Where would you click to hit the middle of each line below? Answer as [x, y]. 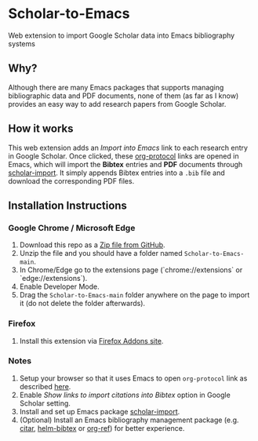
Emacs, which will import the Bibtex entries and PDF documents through [125, 164]
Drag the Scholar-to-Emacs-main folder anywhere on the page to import [134, 295]
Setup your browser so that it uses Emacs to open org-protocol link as [133, 378]
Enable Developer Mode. [59, 286]
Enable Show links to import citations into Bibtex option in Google [125, 395]
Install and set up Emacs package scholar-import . [100, 411]
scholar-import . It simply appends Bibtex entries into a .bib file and [116, 173]
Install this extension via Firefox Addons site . [91, 341]
